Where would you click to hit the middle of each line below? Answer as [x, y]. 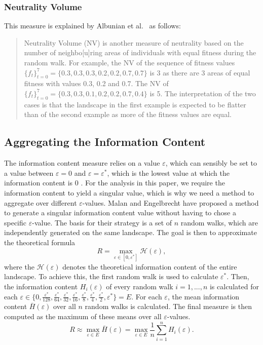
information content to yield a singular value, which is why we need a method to [129, 192]
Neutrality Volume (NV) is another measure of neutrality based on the [134, 42]
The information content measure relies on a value [82, 163]
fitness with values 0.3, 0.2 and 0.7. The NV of [96, 83]
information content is [39, 183]
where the [19, 266]
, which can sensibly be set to [211, 163]
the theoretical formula [40, 242]
